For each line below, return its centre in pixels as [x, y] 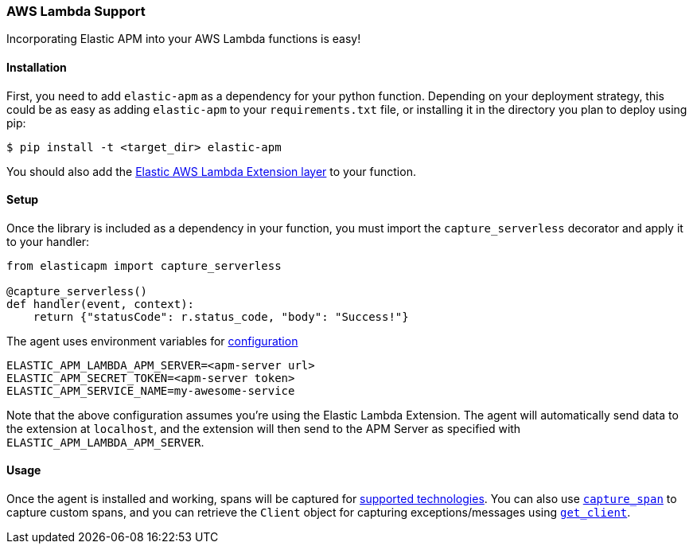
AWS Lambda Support [76, 11]
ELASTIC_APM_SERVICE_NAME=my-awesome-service [151, 390]
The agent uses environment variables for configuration [152, 341]
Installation [37, 67]
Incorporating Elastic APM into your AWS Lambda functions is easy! [184, 39]
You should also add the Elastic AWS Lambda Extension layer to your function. [211, 171]
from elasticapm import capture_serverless [144, 265]
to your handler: [48, 241]
